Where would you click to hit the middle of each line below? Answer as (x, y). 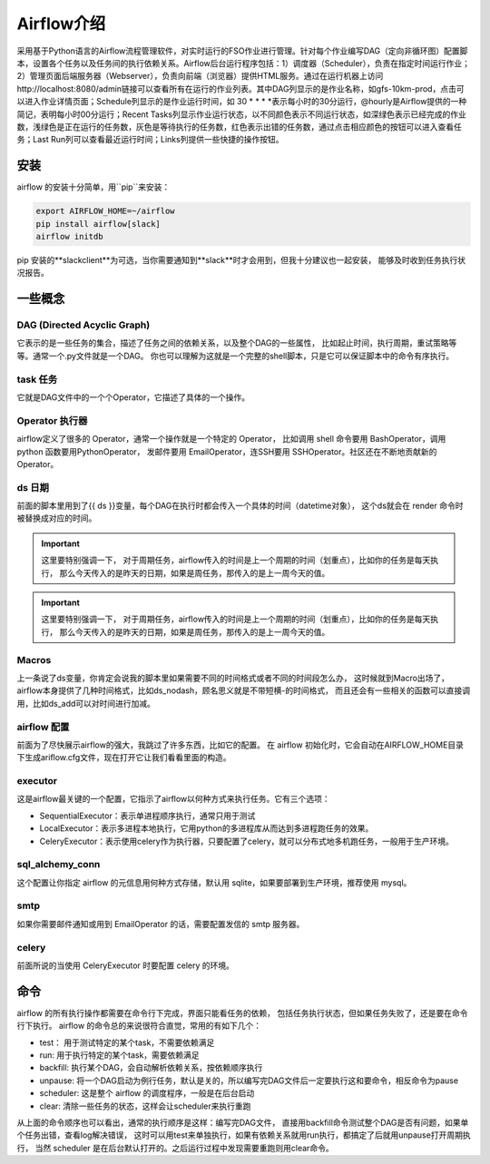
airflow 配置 (43, 727)
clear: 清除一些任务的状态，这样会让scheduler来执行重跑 (145, 1106)
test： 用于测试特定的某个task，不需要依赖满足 (127, 1042)
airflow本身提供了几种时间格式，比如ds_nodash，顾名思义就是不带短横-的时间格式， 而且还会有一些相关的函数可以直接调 (244, 690)
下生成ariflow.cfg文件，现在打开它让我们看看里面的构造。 (124, 758)
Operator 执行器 (52, 420)
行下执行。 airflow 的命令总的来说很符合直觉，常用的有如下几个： (139, 1026)
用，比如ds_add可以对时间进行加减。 (86, 703)
